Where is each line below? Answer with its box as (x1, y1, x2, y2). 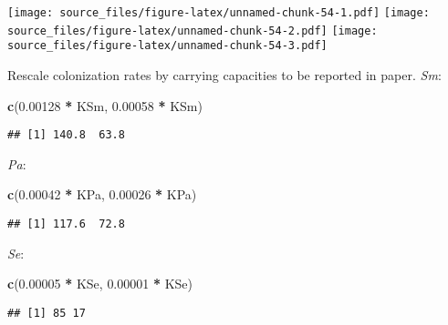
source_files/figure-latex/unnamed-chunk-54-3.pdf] (7, 39, 328, 53)
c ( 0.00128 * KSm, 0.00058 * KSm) (7, 96, 203, 115)
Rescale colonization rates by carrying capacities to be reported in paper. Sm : (7, 65, 442, 84)
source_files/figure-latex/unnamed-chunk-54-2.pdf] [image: (7, 24, 378, 37)
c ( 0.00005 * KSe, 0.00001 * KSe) (7, 274, 193, 293)
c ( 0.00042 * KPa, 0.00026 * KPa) (7, 185, 197, 204)
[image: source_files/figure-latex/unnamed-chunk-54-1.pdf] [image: (7, 6, 430, 19)
